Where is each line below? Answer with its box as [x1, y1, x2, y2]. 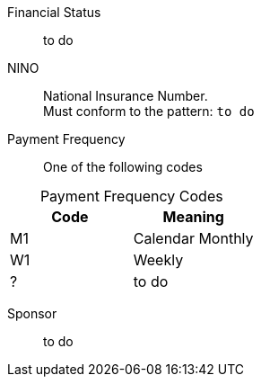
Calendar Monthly [133, 229, 254, 247]
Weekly [133, 251, 184, 269]
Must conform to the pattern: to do [43, 103, 255, 119]
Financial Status [7, 4, 101, 20]
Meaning [162, 208, 224, 226]
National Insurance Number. [43, 88, 208, 103]
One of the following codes [43, 159, 203, 174]
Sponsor [7, 306, 57, 321]
